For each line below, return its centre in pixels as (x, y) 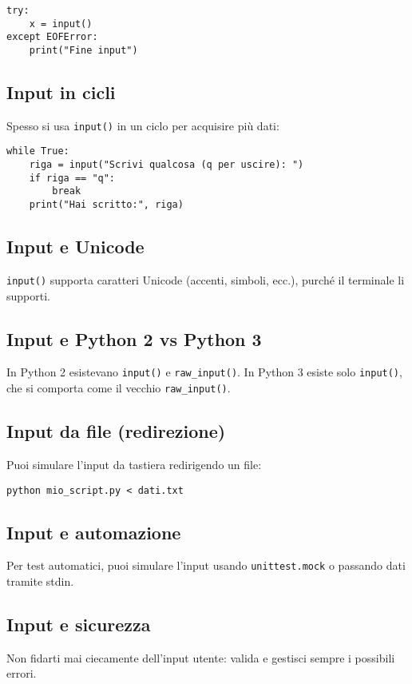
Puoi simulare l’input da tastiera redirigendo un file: (134, 464)
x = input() (61, 24)
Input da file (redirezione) (116, 431)
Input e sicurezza (79, 624)
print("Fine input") (83, 50)
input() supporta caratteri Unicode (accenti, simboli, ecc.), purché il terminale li (206, 279)
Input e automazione (94, 532)
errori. (22, 673)
